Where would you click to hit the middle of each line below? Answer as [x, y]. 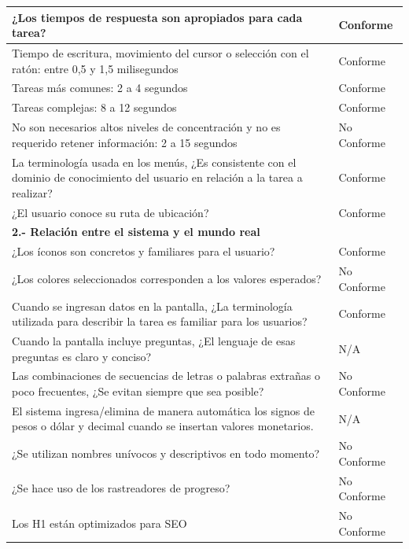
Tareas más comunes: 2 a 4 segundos [100, 88]
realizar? [32, 192]
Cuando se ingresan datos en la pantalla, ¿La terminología [152, 306]
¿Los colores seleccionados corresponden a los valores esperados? [167, 278]
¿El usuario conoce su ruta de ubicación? [111, 212]
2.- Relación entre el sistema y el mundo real [136, 232]
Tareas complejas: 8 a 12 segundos [94, 107]
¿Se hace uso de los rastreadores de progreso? [121, 488]
